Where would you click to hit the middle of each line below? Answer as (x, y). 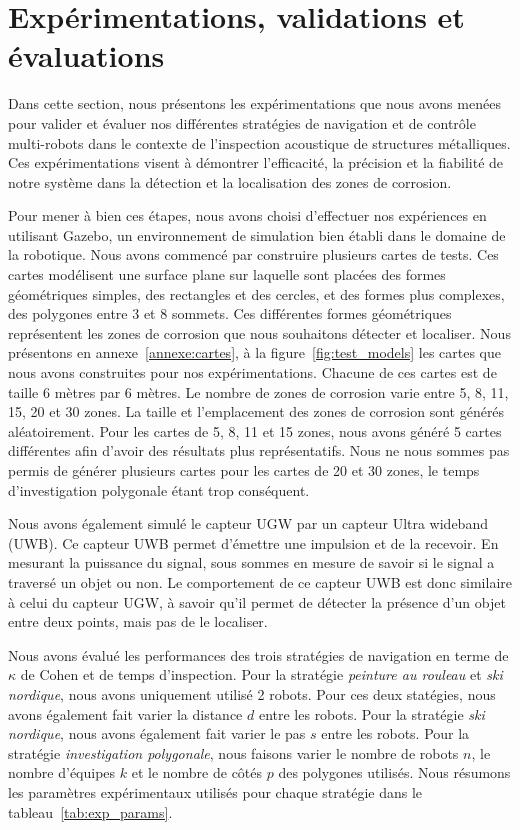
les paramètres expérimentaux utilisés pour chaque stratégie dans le (215, 791)
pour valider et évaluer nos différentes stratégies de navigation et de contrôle (242, 122)
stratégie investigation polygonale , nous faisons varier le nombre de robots (233, 752)
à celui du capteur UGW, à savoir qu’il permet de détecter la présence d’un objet (257, 601)
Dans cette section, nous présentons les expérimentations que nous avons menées (254, 103)
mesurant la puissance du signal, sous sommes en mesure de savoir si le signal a (251, 562)
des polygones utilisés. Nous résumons (394, 772)
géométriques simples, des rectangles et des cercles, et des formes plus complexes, (256, 293)
